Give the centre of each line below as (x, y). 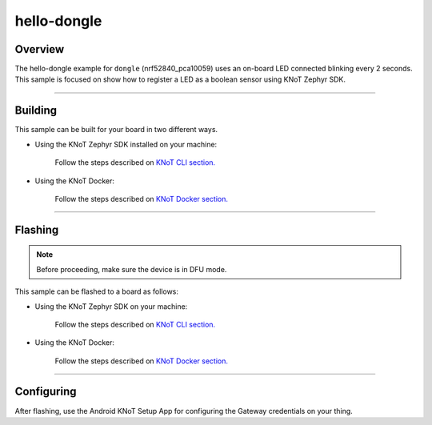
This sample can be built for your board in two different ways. (116, 130)
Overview (40, 49)
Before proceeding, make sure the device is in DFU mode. (132, 269)
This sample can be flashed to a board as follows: (97, 291)
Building (36, 111)
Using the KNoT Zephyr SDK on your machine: (111, 306)
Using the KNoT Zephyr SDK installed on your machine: (126, 144)
